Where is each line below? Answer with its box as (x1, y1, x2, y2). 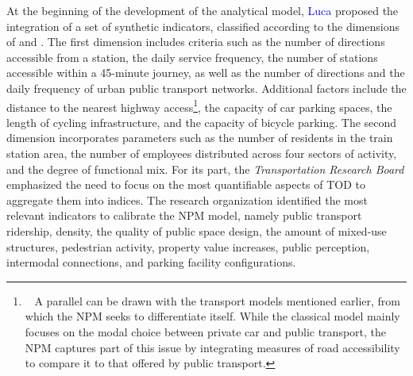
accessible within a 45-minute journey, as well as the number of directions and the (6, 64, 405, 81)
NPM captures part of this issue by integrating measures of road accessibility (25, 339, 400, 355)
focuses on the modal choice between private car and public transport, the (25, 323, 387, 340)
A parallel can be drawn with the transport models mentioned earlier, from (34, 292, 400, 309)
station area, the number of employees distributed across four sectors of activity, (6, 145, 397, 161)
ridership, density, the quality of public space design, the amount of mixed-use (6, 222, 387, 239)
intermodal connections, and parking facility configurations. (6, 254, 296, 270)
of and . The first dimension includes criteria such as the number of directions (6, 33, 385, 50)
